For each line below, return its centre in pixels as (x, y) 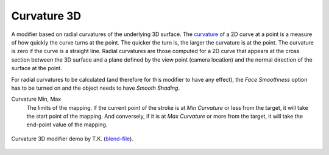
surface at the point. (37, 68)
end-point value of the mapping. (67, 124)
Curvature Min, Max (36, 99)
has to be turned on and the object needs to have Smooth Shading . (95, 88)
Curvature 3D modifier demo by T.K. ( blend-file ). (72, 139)
